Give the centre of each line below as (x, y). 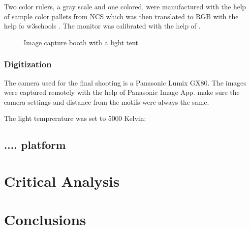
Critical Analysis (62, 181)
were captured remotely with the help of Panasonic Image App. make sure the (122, 92)
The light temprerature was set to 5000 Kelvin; (75, 118)
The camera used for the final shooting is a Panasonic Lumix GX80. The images (125, 82)
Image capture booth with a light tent (81, 42)
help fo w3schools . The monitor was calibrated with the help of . (102, 26)
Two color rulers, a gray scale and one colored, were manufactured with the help (125, 6)
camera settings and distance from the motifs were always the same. (107, 101)
